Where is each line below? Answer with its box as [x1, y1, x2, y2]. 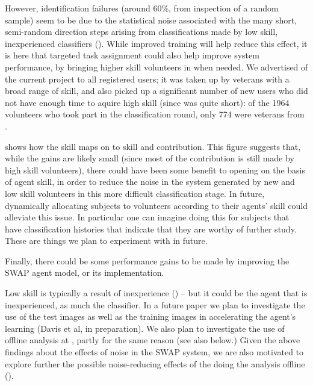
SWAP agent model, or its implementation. [5, 266, 164, 279]
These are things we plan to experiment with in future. [5, 234, 208, 247]
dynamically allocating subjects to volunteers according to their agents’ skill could [5, 199, 308, 211]
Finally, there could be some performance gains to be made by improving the [5, 254, 290, 267]
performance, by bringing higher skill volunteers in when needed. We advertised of [5, 60, 308, 73]
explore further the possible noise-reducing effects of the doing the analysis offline [5, 357, 305, 370]
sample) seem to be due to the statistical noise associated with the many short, [5, 13, 297, 26]
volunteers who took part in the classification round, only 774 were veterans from [5, 108, 305, 120]
